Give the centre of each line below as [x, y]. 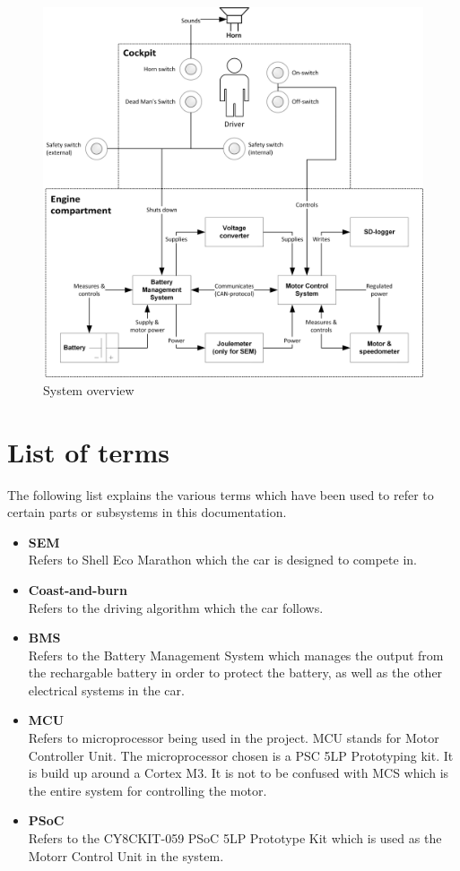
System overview [89, 389]
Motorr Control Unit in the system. [126, 855]
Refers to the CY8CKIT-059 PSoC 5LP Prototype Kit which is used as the [235, 838]
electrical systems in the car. [106, 690]
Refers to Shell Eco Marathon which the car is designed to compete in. [222, 560]
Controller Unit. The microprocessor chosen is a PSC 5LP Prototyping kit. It [241, 755]
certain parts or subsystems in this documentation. [147, 512]
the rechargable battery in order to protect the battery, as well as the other [235, 673]
